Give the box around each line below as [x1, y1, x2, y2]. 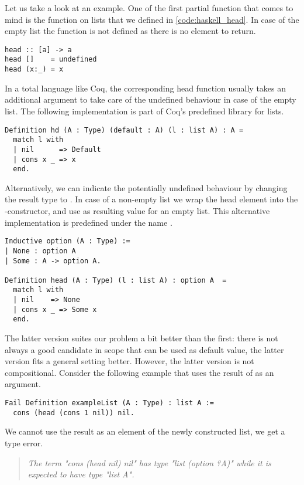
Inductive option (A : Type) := [5, 237, 130, 246]
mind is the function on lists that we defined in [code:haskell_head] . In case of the [5, 13, 299, 25]
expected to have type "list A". [27, 468, 134, 480]
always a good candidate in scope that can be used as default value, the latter [5, 343, 284, 355]
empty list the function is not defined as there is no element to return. [5, 25, 256, 37]
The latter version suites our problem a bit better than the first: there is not [5, 332, 278, 344]
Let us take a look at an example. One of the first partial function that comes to [5, 2, 293, 13]
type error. [5, 436, 43, 449]
